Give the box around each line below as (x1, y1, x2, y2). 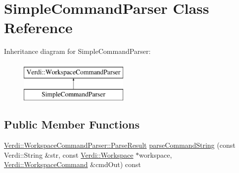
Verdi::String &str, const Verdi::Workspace (4, 149, 134, 160)
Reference (4, 17, 73, 38)
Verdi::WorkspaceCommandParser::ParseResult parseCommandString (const (4, 140, 236, 150)
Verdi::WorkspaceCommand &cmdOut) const (4, 159, 141, 170)
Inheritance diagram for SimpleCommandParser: (4, 46, 151, 56)
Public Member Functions (4, 117, 140, 132)
